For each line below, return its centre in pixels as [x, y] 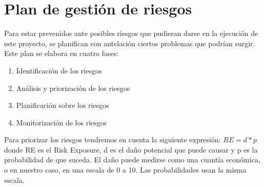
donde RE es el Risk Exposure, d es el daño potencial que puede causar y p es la [131, 149]
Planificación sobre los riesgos [63, 105]
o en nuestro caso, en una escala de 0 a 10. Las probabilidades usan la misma [125, 170]
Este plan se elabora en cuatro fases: [62, 53]
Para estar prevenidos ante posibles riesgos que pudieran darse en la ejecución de [131, 33]
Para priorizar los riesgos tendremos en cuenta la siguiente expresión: [113, 139]
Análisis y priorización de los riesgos [73, 88]
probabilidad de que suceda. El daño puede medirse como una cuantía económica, [132, 160]
